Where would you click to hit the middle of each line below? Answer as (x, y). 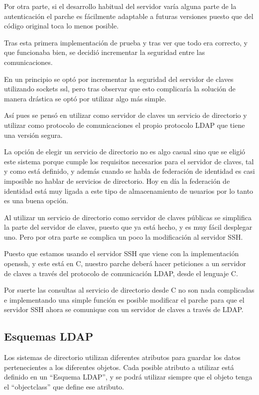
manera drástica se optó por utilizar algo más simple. (85, 98)
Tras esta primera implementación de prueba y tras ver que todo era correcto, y (126, 42)
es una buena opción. (36, 200)
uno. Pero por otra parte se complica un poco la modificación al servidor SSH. (124, 236)
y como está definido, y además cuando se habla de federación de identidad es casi (129, 171)
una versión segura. (33, 135)
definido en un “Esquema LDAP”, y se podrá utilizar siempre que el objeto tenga (128, 377)
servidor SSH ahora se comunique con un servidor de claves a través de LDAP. (124, 309)
